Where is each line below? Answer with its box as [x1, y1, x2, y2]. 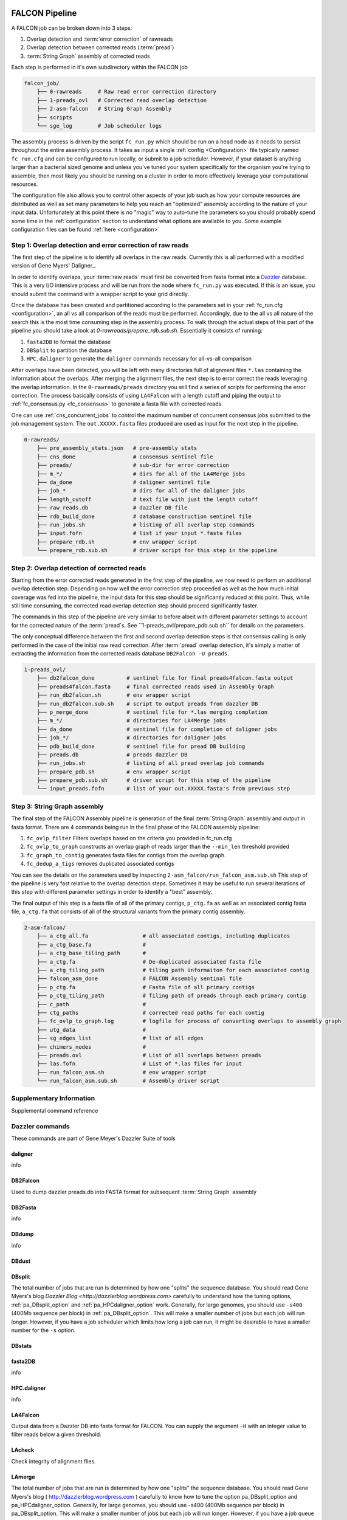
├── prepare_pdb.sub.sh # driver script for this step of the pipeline [36, 777, 271, 784]
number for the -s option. [11, 1326, 76, 1334]
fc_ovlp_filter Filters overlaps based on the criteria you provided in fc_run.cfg [26, 834, 232, 841]
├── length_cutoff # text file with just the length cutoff [36, 496, 258, 503]
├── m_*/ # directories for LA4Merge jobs [36, 717, 226, 724]
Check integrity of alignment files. [11, 1457, 97, 1465]
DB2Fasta [11, 1204, 36, 1211]
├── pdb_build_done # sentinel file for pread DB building [36, 742, 246, 750]
